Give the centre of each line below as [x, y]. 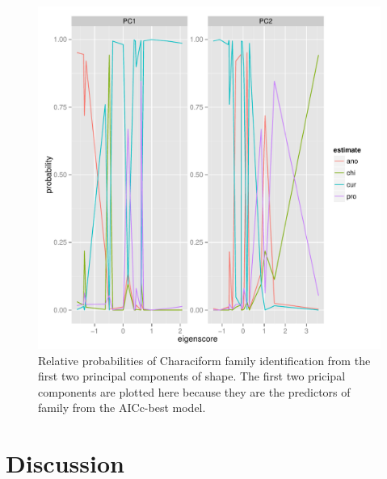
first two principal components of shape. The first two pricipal [192, 376]
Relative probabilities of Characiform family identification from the [204, 360]
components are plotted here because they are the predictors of [194, 391]
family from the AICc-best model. [122, 408]
